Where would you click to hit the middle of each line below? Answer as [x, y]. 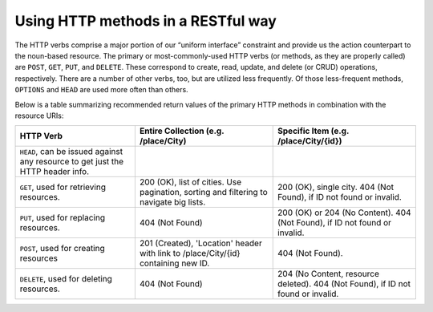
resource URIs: [39, 115]
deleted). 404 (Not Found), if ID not [344, 284]
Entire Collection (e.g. [182, 131]
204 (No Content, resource [329, 274]
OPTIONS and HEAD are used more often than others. [101, 90]
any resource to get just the [72, 162]
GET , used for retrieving [63, 187]
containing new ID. [174, 263]
